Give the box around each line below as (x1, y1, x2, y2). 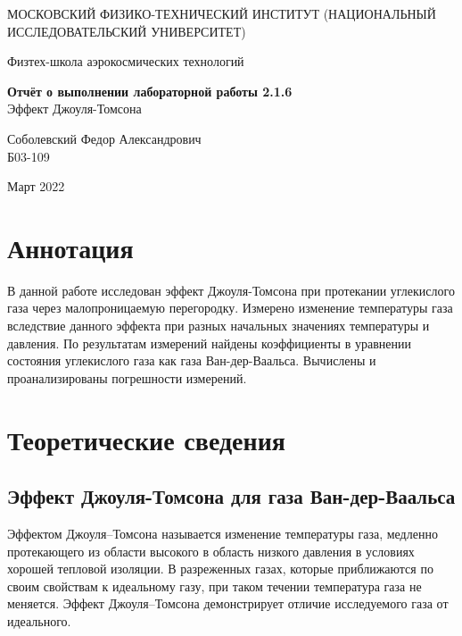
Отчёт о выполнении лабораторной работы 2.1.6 (7, 81, 293, 100)
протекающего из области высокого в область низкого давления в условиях (7, 541, 415, 560)
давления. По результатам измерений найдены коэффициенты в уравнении (7, 333, 411, 352)
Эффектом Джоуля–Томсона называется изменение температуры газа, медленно (7, 524, 438, 543)
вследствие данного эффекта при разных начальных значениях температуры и (7, 316, 430, 335)
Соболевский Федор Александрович (7, 129, 202, 147)
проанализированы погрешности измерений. (7, 368, 247, 387)
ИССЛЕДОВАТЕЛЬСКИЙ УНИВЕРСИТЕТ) (7, 21, 246, 40)
